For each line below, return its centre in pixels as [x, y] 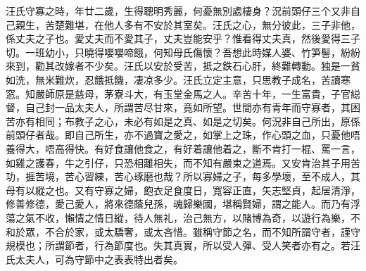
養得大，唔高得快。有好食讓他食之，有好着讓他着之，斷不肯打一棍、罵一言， [183, 148]
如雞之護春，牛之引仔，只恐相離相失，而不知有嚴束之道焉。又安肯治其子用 [178, 162]
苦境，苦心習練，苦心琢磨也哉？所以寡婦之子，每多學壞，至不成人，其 [197, 176]
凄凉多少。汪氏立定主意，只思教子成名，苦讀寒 [242, 79]
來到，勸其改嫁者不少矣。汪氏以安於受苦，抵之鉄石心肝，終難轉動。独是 [173, 66]
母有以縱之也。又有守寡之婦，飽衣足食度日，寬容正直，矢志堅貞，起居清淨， [183, 190]
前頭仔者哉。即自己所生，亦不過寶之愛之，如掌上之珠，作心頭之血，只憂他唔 [183, 135]
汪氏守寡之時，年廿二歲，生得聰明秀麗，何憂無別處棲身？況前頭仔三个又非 [178, 11]
